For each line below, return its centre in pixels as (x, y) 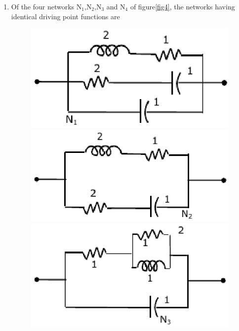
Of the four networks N (46, 6)
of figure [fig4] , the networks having (182, 6)
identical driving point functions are (65, 16)
